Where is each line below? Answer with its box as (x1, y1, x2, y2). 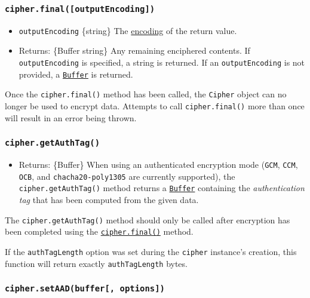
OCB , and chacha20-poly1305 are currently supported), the (19, 170, 235, 182)
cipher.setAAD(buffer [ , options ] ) (5, 284, 165, 294)
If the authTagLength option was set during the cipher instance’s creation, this (5, 245, 297, 257)
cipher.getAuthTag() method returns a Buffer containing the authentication (19, 182, 305, 194)
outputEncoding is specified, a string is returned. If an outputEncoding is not (19, 56, 305, 69)
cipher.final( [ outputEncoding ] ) (5, 4, 155, 14)
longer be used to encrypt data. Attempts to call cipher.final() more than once (5, 100, 305, 112)
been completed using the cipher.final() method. (5, 225, 194, 238)
